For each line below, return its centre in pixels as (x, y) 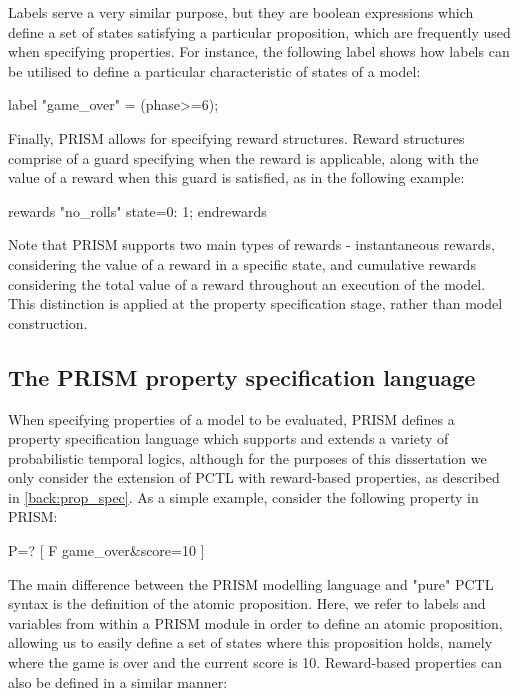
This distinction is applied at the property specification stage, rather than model (255, 303)
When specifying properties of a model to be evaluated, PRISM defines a (231, 418)
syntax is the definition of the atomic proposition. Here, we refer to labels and (247, 603)
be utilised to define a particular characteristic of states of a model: (214, 70)
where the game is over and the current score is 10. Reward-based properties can (255, 662)
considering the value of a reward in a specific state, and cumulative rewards (242, 263)
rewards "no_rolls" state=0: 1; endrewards (137, 210)
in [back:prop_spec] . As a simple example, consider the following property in (243, 496)
